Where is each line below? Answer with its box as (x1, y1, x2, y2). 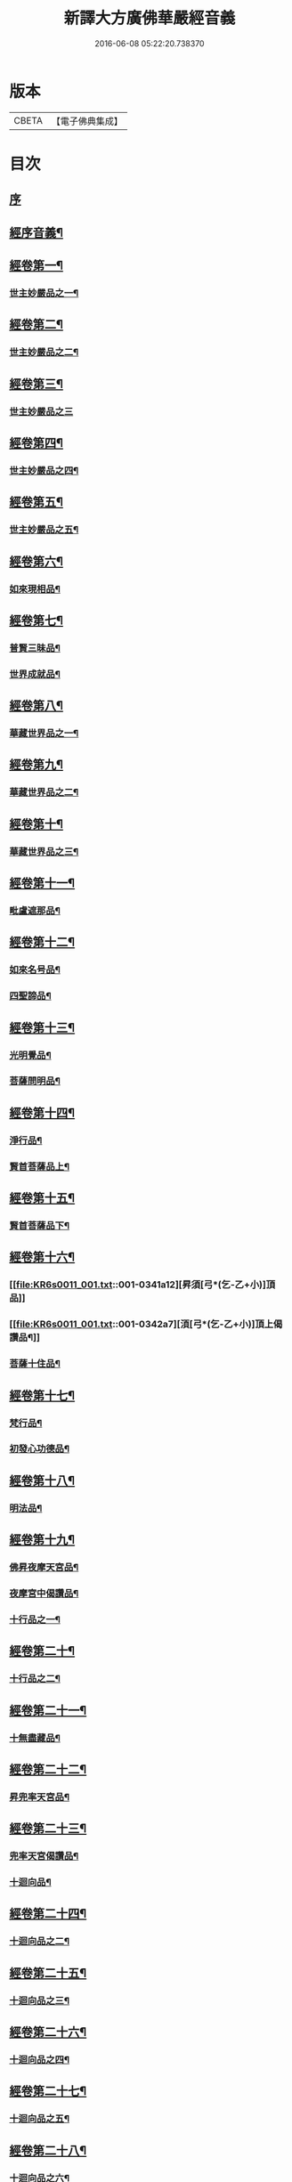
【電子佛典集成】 (51, 115, 123, 127)
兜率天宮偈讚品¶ (9, 1850, 79, 1862)
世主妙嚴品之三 (9, 405, 74, 418)
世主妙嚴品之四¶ (9, 464, 79, 476)
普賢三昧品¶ (9, 642, 61, 654)
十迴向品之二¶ (9, 1935, 69, 1948)
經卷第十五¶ (9, 1190, 76, 1206)
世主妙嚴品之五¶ (9, 523, 79, 536)
